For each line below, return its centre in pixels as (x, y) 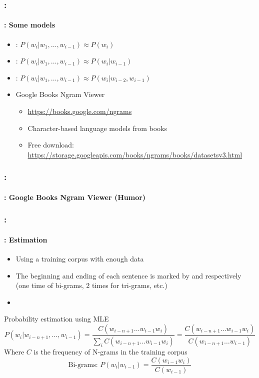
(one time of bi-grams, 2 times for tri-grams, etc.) (91, 285)
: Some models (30, 25)
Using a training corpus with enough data (80, 259)
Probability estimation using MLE (56, 319)
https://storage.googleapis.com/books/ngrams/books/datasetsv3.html (135, 154)
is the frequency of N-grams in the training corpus (110, 351)
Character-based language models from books (97, 128)
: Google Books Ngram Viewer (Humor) (75, 197)
